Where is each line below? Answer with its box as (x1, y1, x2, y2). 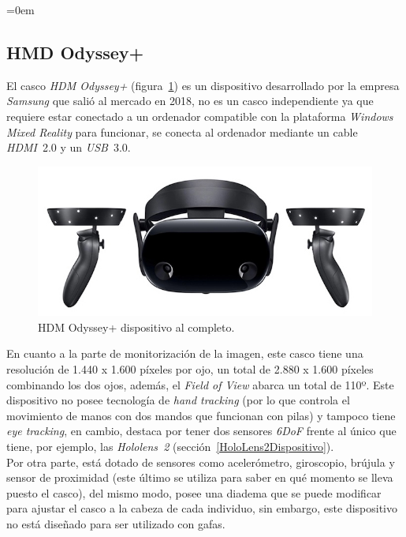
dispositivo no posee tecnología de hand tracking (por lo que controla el (6, 392, 350, 408)
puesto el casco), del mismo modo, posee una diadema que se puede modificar (6, 484, 382, 501)
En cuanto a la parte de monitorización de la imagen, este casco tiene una (6, 345, 363, 362)
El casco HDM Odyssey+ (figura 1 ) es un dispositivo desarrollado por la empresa (6, 77, 400, 93)
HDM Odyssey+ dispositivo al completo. (38, 318, 235, 335)
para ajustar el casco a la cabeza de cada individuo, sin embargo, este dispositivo (6, 500, 398, 516)
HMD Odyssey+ (6, 39, 144, 64)
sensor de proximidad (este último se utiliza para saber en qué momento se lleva (6, 469, 393, 486)
